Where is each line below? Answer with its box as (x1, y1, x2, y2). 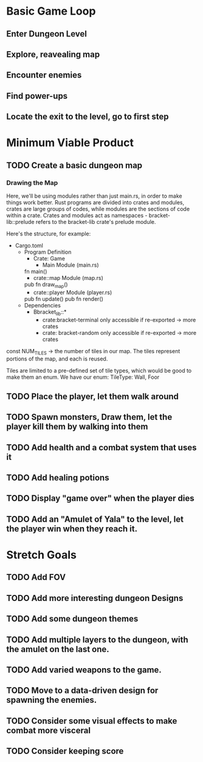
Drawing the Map (6, 178, 58, 187)
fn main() (24, 268, 47, 275)
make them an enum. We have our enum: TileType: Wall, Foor (6, 373, 160, 381)
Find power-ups (6, 90, 68, 101)
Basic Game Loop (6, 4, 96, 18)
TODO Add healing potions (6, 472, 109, 483)
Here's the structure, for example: (6, 230, 91, 237)
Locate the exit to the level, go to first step (6, 112, 169, 122)
